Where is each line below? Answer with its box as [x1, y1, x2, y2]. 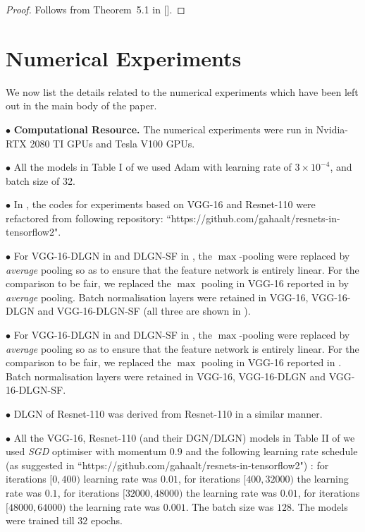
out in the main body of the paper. [6, 98, 157, 113]
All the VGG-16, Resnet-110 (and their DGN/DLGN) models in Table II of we [13, 430, 355, 445]
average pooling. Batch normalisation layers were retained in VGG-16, [6, 289, 309, 304]
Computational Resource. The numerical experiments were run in [13, 121, 314, 136]
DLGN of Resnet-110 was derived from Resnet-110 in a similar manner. [13, 406, 323, 421]
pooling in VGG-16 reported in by [201, 276, 349, 291]
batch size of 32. [6, 173, 75, 188]
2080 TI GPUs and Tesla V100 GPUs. [30, 135, 195, 150]
